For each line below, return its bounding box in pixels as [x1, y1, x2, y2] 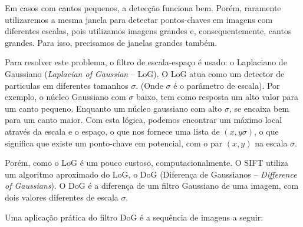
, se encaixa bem [229, 102, 289, 114]
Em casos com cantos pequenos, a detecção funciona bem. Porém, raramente [5, 2, 281, 14]
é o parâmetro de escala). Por [173, 79, 280, 91]
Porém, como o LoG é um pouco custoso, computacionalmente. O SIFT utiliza [5, 156, 289, 169]
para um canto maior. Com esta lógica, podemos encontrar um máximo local [5, 113, 282, 126]
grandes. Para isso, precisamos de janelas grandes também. [5, 36, 218, 48]
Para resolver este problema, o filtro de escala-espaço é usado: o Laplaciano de [5, 56, 287, 68]
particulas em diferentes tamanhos [5, 79, 129, 91]
